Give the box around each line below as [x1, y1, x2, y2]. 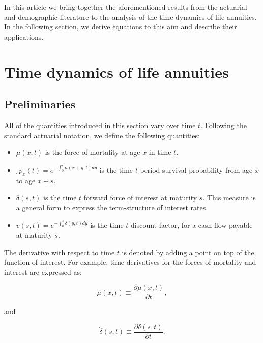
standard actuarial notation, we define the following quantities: [4, 130, 200, 140]
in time [149, 147, 171, 158]
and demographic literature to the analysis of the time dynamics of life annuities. [4, 11, 257, 22]
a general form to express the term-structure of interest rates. [16, 202, 208, 212]
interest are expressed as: [4, 266, 82, 277]
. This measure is [202, 192, 256, 203]
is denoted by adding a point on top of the [122, 246, 254, 257]
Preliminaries [4, 96, 76, 112]
